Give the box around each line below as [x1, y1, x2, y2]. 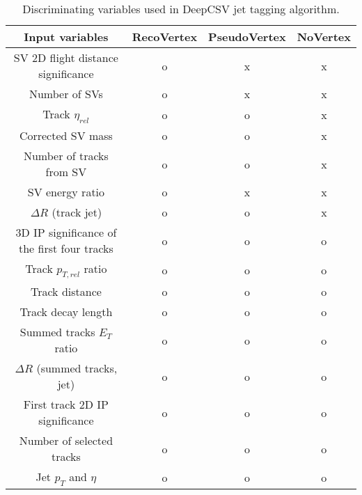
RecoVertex [132, 29, 198, 45]
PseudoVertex [208, 29, 286, 45]
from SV [45, 164, 87, 180]
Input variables [24, 29, 109, 45]
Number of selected [19, 432, 113, 449]
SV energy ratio [27, 184, 105, 201]
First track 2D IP [23, 396, 109, 413]
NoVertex [297, 29, 351, 45]
